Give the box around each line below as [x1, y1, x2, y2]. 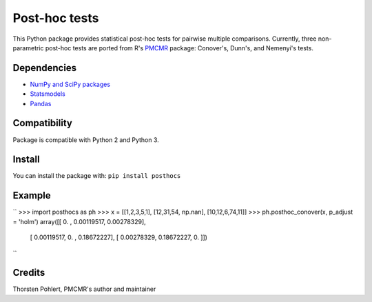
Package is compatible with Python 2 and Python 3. [12, 135, 160, 144]
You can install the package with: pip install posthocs [12, 172, 181, 180]
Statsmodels [30, 90, 65, 98]
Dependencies [12, 62, 77, 74]
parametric [12, 43, 44, 52]
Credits [12, 267, 45, 279]
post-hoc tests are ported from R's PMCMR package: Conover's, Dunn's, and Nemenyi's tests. [45, 43, 313, 52]
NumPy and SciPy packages [30, 80, 110, 88]
